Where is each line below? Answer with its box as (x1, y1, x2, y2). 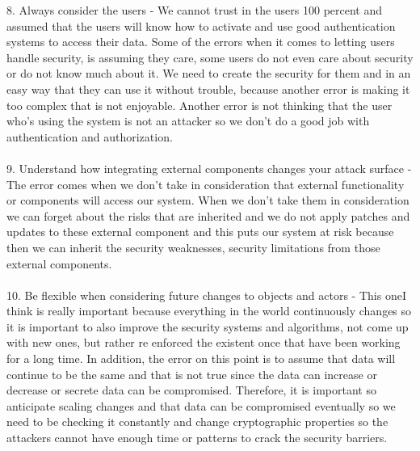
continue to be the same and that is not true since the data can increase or (6, 365, 377, 382)
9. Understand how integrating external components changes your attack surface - (6, 159, 412, 176)
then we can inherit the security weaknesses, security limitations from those (6, 238, 380, 255)
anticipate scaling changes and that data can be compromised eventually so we (6, 397, 396, 414)
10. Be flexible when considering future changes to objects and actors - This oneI (6, 286, 406, 303)
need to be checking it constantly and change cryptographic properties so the (6, 413, 388, 430)
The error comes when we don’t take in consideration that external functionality (6, 175, 405, 192)
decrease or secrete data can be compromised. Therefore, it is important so (6, 381, 376, 398)
